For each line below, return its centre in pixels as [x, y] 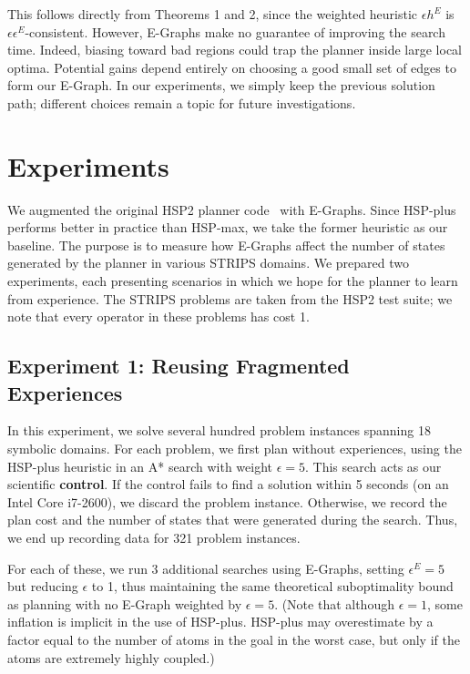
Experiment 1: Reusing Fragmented [179, 366]
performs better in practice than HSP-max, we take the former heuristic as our [228, 227]
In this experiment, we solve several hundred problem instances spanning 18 [219, 430]
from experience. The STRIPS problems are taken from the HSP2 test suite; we [230, 298]
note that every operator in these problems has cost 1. [158, 317]
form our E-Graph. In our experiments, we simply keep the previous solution [221, 85]
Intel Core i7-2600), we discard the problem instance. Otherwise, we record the [227, 501]
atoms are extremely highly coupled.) [111, 657]
